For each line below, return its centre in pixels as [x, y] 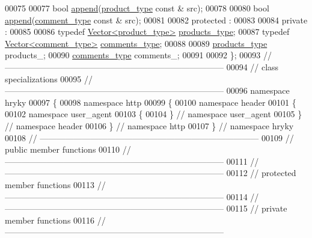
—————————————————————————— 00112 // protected [151, 173]
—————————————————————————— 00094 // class [142, 66]
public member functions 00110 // [68, 149]
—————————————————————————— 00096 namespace [147, 90]
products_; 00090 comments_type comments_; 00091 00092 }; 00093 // [138, 55]
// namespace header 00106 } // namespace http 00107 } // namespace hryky [149, 125]
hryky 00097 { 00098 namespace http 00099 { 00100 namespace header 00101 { [151, 102]
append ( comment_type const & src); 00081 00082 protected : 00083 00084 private [156, 20]
